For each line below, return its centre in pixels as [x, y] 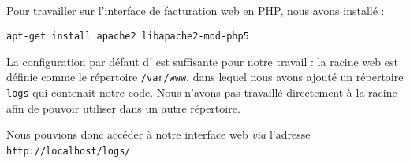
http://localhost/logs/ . [70, 149]
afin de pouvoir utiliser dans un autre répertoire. [123, 107]
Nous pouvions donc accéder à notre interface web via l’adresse [158, 134]
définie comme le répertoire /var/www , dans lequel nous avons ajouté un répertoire [205, 77]
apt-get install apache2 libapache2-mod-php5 [128, 36]
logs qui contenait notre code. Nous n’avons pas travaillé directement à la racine [202, 92]
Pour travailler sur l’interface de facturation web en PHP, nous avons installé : [196, 11]
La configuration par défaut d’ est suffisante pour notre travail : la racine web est [202, 61]
